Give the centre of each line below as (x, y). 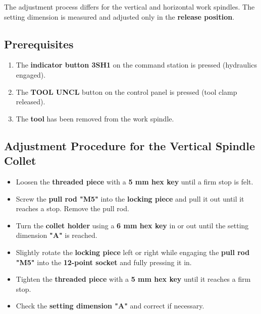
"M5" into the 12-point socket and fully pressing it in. (104, 262)
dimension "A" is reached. (57, 235)
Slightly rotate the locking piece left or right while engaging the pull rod (133, 252)
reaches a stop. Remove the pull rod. (72, 208)
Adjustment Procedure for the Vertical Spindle (130, 145)
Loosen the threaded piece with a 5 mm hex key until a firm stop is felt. (135, 181)
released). (31, 102)
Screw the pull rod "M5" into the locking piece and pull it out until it (130, 198)
